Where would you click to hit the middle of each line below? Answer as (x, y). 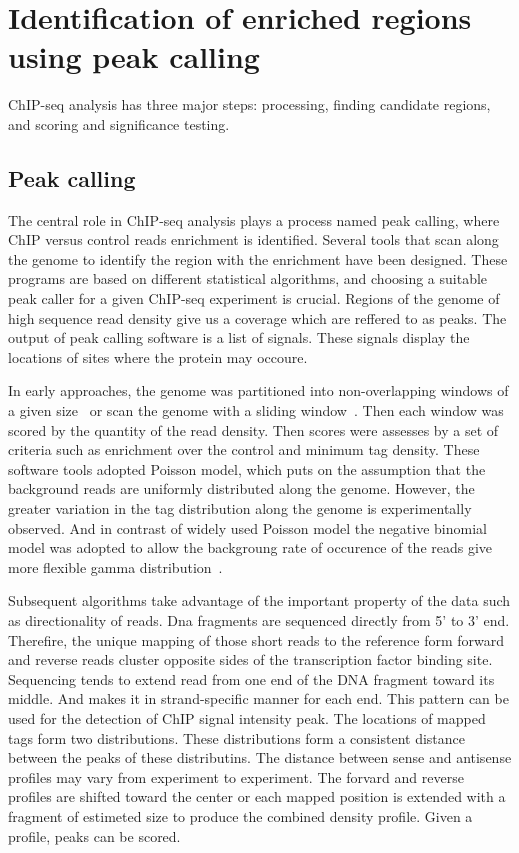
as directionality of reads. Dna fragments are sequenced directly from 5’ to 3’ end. (259, 619)
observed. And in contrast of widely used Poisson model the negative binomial (247, 527)
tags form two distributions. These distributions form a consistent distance (237, 737)
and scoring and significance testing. (119, 123)
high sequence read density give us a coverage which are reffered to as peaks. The (257, 317)
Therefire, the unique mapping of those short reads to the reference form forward (256, 639)
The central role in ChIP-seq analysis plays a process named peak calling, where (254, 219)
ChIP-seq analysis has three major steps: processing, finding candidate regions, (249, 104)
